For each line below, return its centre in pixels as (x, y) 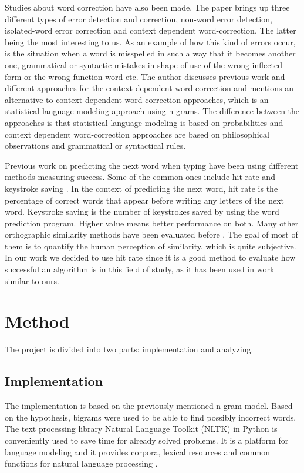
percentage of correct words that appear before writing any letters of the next (145, 200)
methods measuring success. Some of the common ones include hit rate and (140, 177)
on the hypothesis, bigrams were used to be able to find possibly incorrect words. (151, 417)
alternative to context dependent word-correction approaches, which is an (137, 99)
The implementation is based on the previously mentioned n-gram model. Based (149, 406)
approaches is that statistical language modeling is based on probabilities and (144, 122)
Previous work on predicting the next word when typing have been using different (152, 165)
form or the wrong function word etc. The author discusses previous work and (145, 76)
